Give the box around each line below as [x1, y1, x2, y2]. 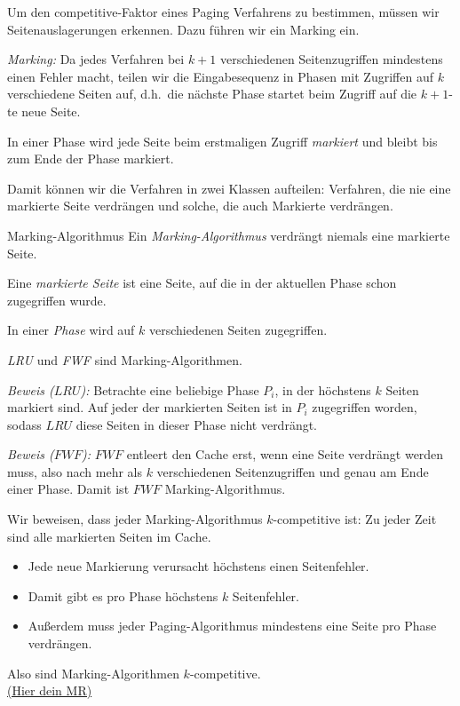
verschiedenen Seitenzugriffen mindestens [219, 50, 443, 68]
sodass [7, 415, 42, 433]
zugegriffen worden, [312, 398, 417, 416]
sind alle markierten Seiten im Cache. [7, 527, 211, 545]
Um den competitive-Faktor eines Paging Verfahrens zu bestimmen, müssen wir [7, 3, 440, 20]
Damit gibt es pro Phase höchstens [28, 586, 218, 605]
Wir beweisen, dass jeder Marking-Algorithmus [7, 510, 263, 528]
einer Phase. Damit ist [7, 480, 130, 498]
